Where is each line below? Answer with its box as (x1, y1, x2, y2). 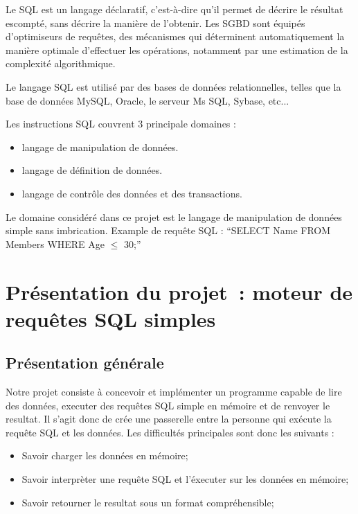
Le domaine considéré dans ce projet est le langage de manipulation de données (6, 209, 342, 224)
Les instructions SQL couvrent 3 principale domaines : (6, 116, 236, 131)
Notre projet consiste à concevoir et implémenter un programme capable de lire (6, 384, 342, 399)
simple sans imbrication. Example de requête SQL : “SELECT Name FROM (6, 223, 331, 238)
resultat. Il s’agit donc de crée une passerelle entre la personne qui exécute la (6, 411, 332, 426)
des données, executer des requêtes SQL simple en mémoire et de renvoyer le (6, 398, 330, 412)
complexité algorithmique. (6, 56, 116, 71)
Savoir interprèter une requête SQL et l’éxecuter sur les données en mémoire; (21, 472, 349, 486)
